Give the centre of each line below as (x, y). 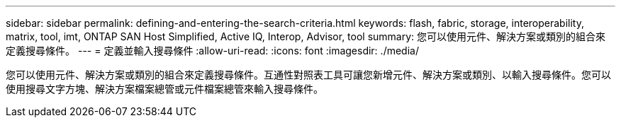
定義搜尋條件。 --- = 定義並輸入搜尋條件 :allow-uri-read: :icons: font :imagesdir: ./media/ (212, 51)
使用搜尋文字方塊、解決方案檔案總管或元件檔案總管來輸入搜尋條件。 (164, 89)
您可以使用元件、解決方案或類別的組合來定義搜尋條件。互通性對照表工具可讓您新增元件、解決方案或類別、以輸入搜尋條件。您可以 (308, 75)
